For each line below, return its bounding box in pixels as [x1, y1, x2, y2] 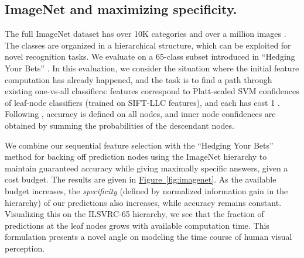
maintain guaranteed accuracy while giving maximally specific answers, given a [5, 161, 288, 174]
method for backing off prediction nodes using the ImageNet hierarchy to [5, 150, 267, 163]
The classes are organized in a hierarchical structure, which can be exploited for [5, 39, 291, 51]
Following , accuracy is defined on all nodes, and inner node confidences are [5, 108, 276, 120]
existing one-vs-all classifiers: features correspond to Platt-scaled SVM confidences [5, 85, 299, 97]
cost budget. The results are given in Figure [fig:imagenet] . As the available [5, 173, 276, 185]
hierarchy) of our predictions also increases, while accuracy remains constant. [5, 196, 282, 208]
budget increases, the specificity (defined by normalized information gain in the [5, 184, 288, 197]
